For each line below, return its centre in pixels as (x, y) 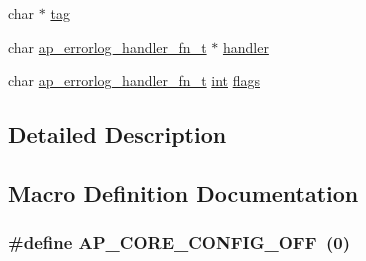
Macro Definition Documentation (183, 192)
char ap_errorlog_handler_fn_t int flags (134, 80)
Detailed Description (117, 134)
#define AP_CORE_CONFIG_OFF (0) (179, 242)
